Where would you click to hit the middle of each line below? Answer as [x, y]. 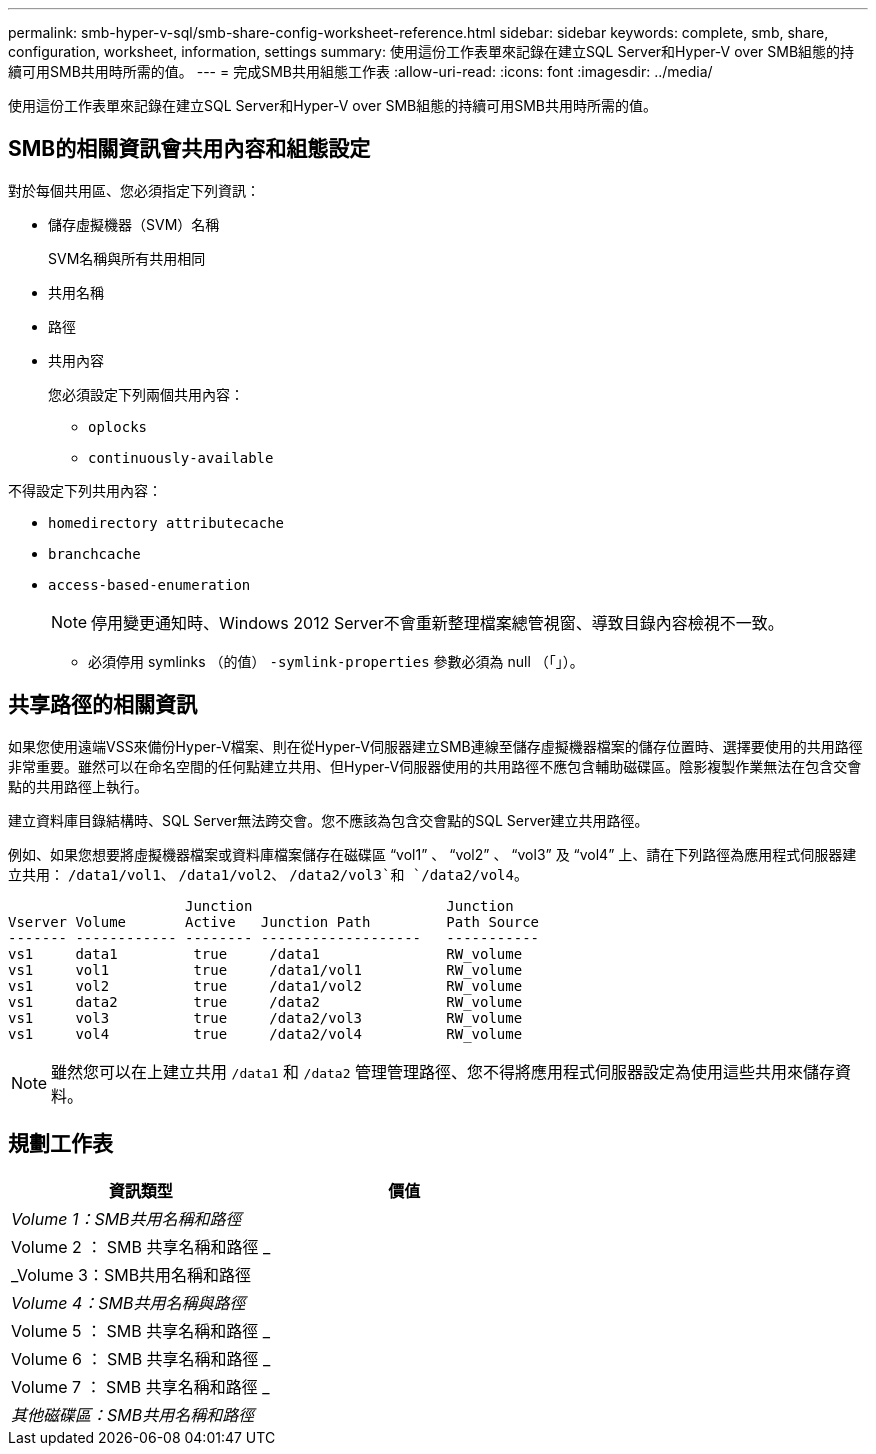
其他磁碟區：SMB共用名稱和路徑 [133, 1414]
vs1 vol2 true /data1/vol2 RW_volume [265, 985]
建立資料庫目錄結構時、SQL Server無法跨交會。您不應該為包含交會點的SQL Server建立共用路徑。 [328, 820]
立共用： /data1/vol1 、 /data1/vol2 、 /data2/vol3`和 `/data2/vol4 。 [268, 874]
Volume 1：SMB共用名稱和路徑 [126, 1218]
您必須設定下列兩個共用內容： [146, 394]
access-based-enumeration [149, 584]
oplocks [118, 426]
